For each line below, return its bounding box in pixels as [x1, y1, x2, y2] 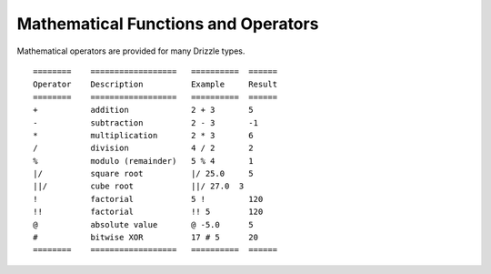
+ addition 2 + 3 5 [33, 105, 254, 116]
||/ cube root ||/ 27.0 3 [33, 181, 245, 191]
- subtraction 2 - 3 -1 [33, 117, 259, 127]
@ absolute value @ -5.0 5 [33, 219, 254, 229]
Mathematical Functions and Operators [16, 14, 319, 34]
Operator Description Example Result [33, 79, 277, 90]
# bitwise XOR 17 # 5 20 [33, 232, 259, 243]
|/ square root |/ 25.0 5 [33, 168, 254, 179]
